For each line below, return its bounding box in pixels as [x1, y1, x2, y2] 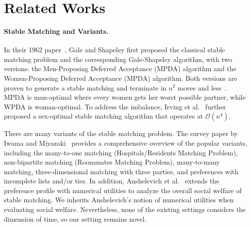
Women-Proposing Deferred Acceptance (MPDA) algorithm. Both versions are [4, 73, 237, 83]
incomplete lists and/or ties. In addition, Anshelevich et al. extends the [4, 176, 219, 186]
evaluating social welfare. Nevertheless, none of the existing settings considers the [4, 204, 246, 214]
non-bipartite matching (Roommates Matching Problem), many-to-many [4, 157, 220, 167]
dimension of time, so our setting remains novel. [4, 213, 147, 224]
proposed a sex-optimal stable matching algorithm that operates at [4, 111, 203, 121]
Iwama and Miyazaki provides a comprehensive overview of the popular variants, [4, 137, 248, 148]
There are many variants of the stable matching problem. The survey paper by [4, 128, 238, 138]
